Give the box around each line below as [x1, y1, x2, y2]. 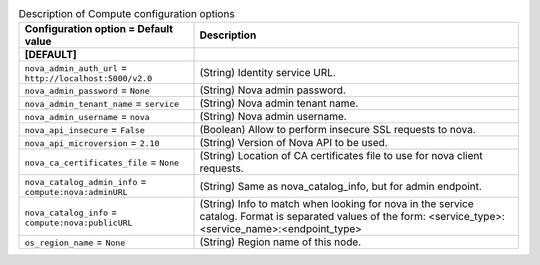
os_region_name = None [24, 235, 126, 249]
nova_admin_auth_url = [24, 61, 128, 75]
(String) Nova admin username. [199, 110, 347, 124]
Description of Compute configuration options [18, 7, 235, 21]
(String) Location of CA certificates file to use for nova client [199, 149, 484, 163]
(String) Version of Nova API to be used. [199, 136, 389, 150]
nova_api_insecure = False [24, 123, 145, 137]
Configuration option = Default [24, 22, 174, 36]
